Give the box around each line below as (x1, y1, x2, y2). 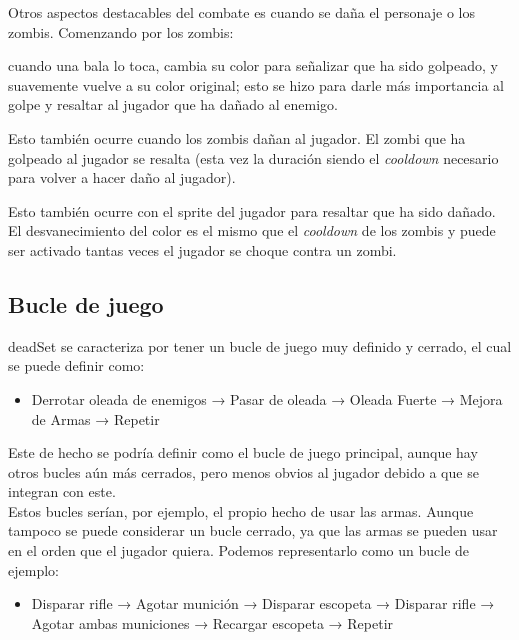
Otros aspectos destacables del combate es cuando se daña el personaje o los (8, 2, 475, 22)
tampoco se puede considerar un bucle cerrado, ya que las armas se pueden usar (8, 520, 498, 541)
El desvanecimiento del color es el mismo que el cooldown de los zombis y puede (8, 220, 496, 241)
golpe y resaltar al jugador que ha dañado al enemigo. (8, 94, 338, 115)
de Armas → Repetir (31, 408, 160, 429)
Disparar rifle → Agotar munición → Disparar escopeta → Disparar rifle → (31, 593, 495, 614)
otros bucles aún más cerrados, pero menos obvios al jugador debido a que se (8, 461, 479, 482)
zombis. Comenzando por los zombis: (8, 21, 234, 42)
